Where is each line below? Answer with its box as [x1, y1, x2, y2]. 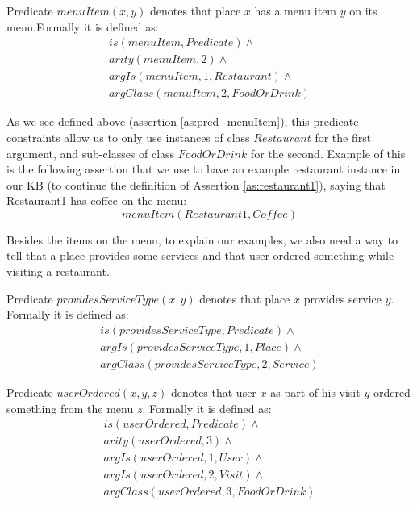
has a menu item [254, 2, 337, 19]
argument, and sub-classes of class [6, 144, 175, 161]
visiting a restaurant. [6, 263, 110, 280]
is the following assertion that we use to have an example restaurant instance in [6, 161, 401, 177]
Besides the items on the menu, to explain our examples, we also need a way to [6, 231, 398, 248]
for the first [315, 128, 372, 145]
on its [349, 2, 377, 19]
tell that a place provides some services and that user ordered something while [6, 247, 394, 264]
